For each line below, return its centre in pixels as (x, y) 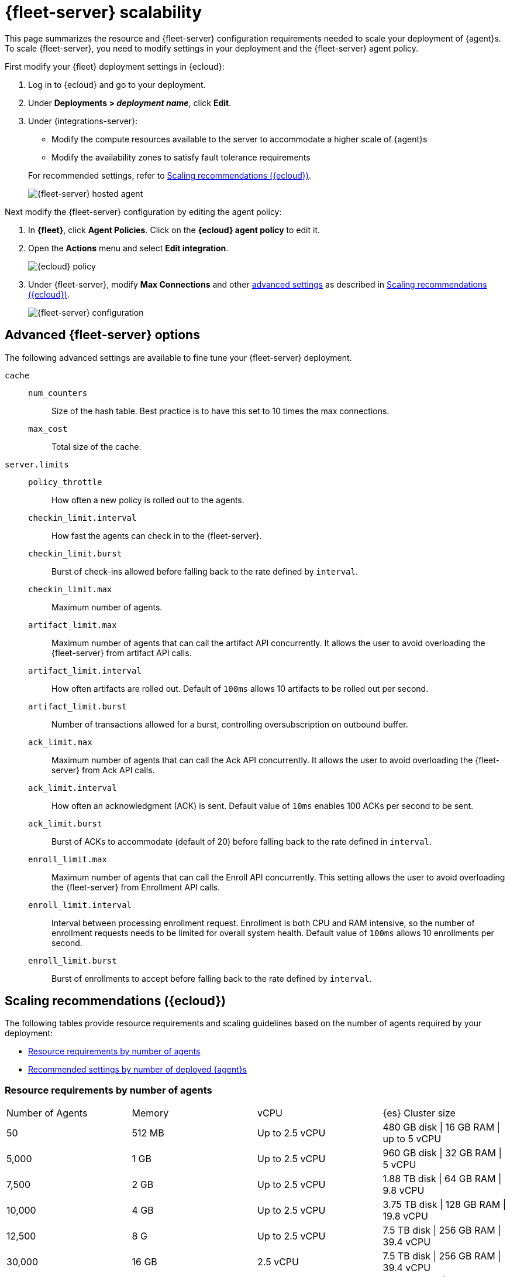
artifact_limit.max (73, 625)
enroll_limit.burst (73, 960)
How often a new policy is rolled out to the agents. (148, 500)
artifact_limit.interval (85, 670)
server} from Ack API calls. (103, 770)
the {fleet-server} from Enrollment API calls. (136, 887)
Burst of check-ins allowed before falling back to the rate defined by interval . (205, 571)
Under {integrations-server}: (83, 121)
